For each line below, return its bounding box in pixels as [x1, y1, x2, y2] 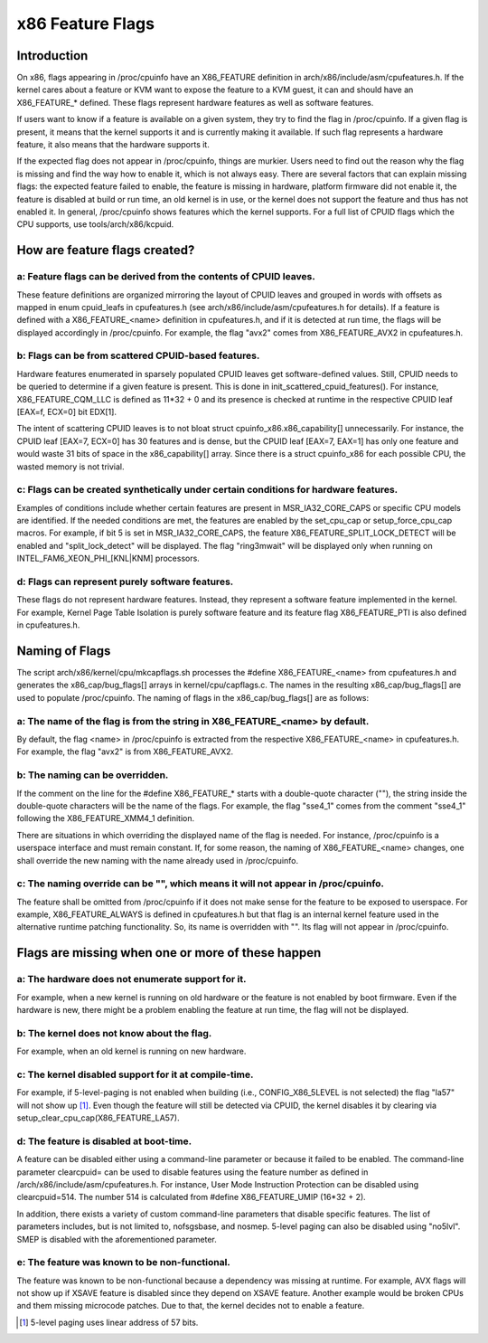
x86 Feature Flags [16, 14, 155, 33]
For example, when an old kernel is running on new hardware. [16, 1045, 247, 1057]
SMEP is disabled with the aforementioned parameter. [16, 1234, 217, 1244]
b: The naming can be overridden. [16, 769, 169, 781]
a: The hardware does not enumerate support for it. [16, 973, 247, 986]
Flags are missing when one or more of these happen [16, 945, 322, 960]
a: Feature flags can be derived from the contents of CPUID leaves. [16, 270, 315, 283]
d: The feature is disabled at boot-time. [16, 1135, 192, 1148]
